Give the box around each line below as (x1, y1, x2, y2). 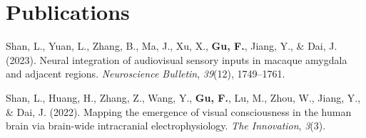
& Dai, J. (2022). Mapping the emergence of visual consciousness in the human (6, 104, 352, 119)
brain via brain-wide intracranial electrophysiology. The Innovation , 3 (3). (6, 118, 326, 133)
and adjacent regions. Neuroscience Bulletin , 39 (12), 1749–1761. (6, 66, 285, 81)
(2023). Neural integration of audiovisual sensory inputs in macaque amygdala (6, 52, 347, 67)
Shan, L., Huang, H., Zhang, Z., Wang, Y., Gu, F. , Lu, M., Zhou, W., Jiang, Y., (6, 90, 361, 105)
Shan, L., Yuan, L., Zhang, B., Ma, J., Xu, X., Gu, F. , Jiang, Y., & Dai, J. (6, 38, 337, 53)
